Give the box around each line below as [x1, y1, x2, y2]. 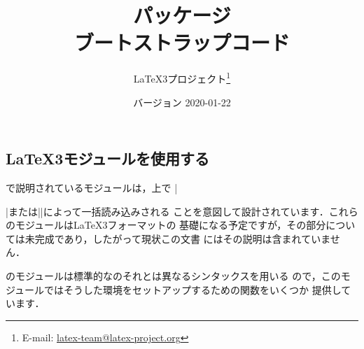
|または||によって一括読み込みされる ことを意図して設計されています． [6, 204, 329, 218]
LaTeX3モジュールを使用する [6, 148, 209, 169]
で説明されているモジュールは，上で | [6, 180, 178, 194]
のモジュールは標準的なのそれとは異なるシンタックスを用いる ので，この [6, 268, 341, 283]
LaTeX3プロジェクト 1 [133, 69, 231, 85]
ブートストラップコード [73, 28, 290, 57]
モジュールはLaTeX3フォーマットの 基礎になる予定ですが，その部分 [15, 218, 326, 232]
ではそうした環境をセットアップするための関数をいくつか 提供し [44, 282, 342, 297]
